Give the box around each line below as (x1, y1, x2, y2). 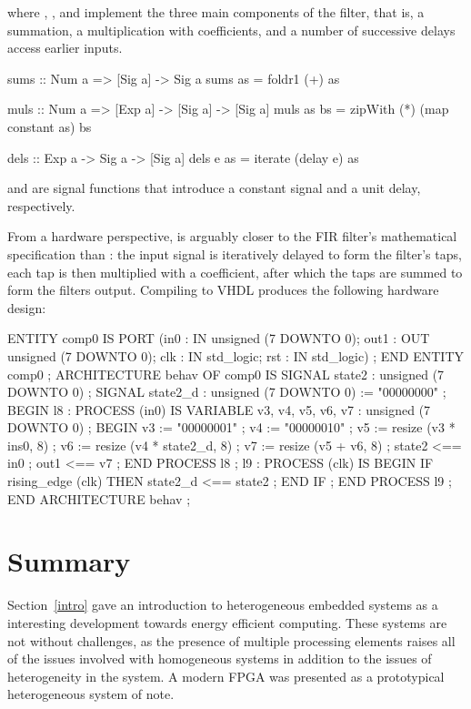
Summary (7, 542, 131, 580)
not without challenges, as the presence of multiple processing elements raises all (7, 631, 456, 650)
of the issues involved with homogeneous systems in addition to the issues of (7, 649, 432, 668)
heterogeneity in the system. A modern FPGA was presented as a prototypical (7, 666, 445, 685)
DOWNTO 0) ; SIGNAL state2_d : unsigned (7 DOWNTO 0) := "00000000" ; (7, 382, 446, 401)
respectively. (7, 196, 75, 215)
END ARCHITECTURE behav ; (7, 489, 191, 508)
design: (7, 298, 46, 317)
